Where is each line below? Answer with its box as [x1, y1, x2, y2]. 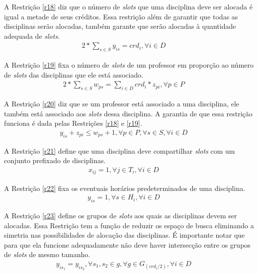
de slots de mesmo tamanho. [4, 249, 90, 260]
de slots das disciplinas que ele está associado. [4, 69, 144, 80]
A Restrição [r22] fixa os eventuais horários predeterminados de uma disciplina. [4, 183, 246, 193]
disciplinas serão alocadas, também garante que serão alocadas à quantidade [4, 21, 236, 31]
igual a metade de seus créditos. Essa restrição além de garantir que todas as [4, 11, 238, 21]
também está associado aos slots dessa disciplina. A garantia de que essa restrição [4, 108, 253, 118]
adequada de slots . [4, 30, 60, 41]
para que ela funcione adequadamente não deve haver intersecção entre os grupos [4, 239, 251, 250]
